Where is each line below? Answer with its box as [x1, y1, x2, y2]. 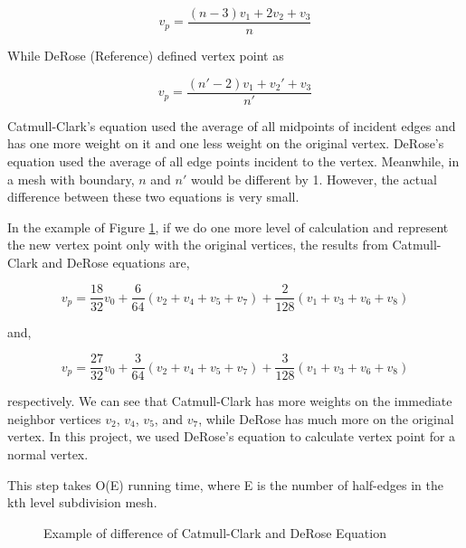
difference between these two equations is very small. [7, 187, 300, 206]
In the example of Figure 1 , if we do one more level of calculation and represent [7, 217, 449, 236]
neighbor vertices [7, 409, 101, 428]
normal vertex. [7, 444, 89, 463]
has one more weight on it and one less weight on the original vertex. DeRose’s [7, 134, 444, 153]
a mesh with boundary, [7, 169, 135, 188]
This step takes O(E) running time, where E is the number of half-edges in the [7, 475, 443, 494]
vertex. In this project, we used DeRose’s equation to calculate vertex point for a [7, 427, 456, 446]
